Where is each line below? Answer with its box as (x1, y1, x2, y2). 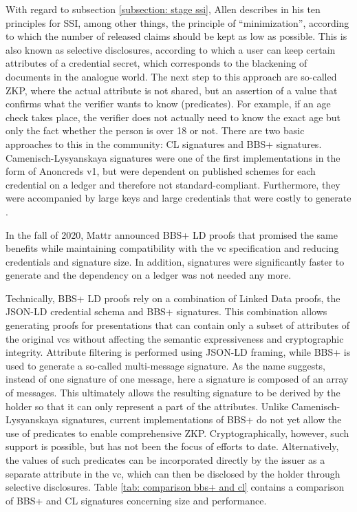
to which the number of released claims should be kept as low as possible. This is (6, 29, 347, 43)
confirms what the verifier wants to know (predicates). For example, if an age (6, 96, 331, 111)
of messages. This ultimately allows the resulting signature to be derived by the (6, 385, 340, 400)
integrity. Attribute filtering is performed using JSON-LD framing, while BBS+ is (6, 345, 351, 359)
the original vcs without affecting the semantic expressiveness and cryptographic (6, 331, 344, 345)
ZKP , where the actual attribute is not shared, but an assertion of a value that (6, 83, 338, 97)
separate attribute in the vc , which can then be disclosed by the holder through (6, 466, 340, 480)
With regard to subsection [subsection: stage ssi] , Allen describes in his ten (6, 2, 321, 16)
